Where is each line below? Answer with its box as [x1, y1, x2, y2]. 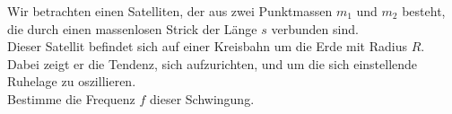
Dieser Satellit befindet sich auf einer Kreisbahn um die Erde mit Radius [7, 37, 407, 56]
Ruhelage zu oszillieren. [7, 72, 136, 91]
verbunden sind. [271, 19, 359, 38]
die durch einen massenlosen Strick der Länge [7, 19, 257, 38]
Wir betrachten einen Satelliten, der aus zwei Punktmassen [7, 2, 333, 20]
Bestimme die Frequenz [7, 89, 135, 108]
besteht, [402, 2, 446, 20]
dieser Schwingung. [150, 89, 255, 108]
